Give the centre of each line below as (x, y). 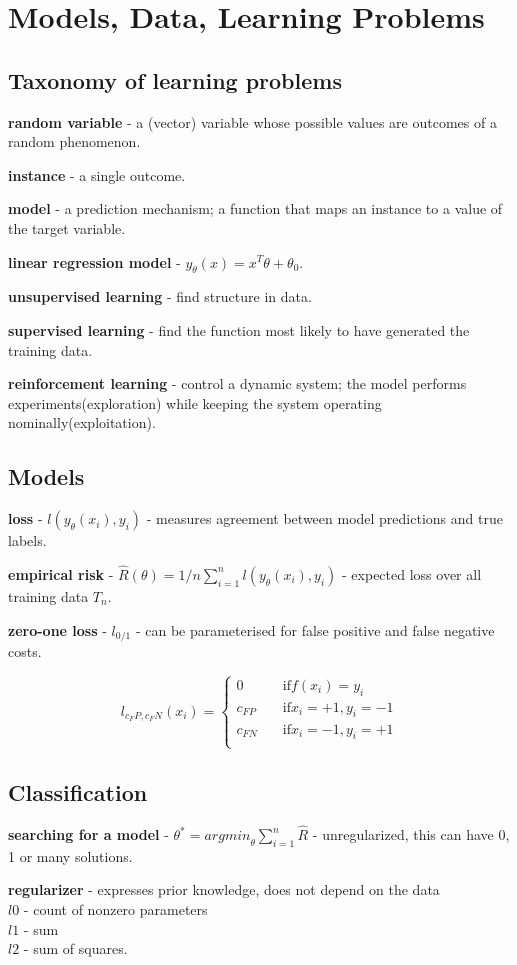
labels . (27, 540)
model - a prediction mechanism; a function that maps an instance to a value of (255, 208)
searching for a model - (88, 834)
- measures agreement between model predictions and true (324, 518)
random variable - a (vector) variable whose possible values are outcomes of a (252, 121)
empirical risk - (61, 573)
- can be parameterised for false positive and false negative (315, 629)
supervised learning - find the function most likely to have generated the (239, 329)
